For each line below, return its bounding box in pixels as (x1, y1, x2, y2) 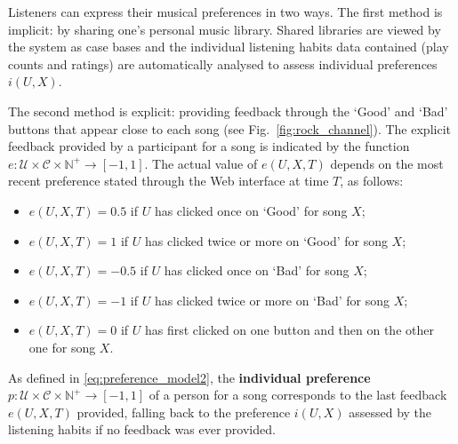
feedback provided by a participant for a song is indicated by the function (8, 137, 410, 155)
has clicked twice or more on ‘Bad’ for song (154, 290, 390, 309)
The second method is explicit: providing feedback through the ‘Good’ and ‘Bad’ (8, 101, 448, 120)
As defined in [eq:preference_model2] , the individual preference (8, 368, 371, 386)
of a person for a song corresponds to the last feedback (149, 385, 447, 404)
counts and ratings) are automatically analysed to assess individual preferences (8, 54, 438, 73)
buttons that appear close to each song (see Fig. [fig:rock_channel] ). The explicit (8, 119, 451, 138)
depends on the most (330, 154, 444, 172)
